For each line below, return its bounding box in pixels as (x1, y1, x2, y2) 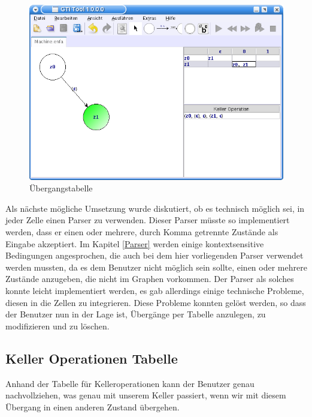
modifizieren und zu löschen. (5, 319, 110, 332)
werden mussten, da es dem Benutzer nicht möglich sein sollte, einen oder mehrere (5, 260, 307, 273)
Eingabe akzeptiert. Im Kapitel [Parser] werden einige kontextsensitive (5, 237, 264, 250)
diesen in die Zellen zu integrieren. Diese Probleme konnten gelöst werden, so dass (5, 296, 306, 308)
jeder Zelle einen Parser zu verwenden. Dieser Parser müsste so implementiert (5, 214, 290, 226)
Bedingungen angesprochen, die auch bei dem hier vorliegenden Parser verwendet (5, 249, 304, 262)
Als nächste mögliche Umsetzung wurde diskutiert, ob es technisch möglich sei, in (5, 202, 305, 214)
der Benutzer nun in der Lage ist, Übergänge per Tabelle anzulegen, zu (5, 308, 266, 320)
